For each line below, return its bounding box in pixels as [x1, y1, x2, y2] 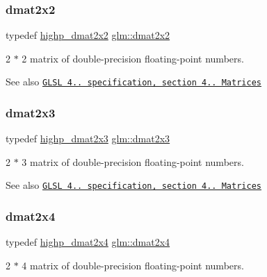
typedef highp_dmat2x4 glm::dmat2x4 [6, 235, 170, 249]
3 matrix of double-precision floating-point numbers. [22, 154, 244, 169]
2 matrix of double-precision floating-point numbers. [22, 51, 244, 65]
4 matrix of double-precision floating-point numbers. [22, 258, 244, 272]
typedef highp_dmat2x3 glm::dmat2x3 [6, 131, 170, 146]
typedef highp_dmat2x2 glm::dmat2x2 [6, 28, 170, 42]
